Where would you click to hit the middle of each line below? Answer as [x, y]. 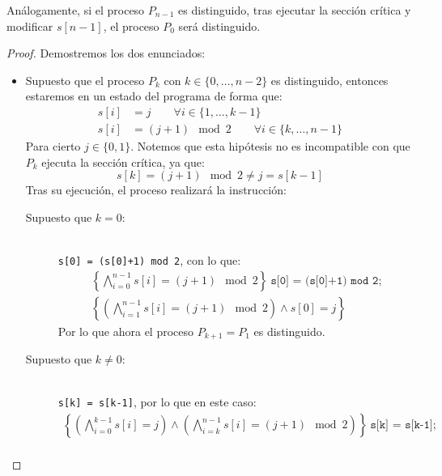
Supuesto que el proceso [85, 80]
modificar [30, 25]
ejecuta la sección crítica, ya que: [123, 161]
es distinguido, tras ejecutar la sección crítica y [295, 10]
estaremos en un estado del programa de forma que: [154, 96]
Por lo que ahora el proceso [126, 331]
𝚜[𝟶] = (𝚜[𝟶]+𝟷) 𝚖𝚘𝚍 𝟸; [326, 280]
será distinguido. [219, 25]
